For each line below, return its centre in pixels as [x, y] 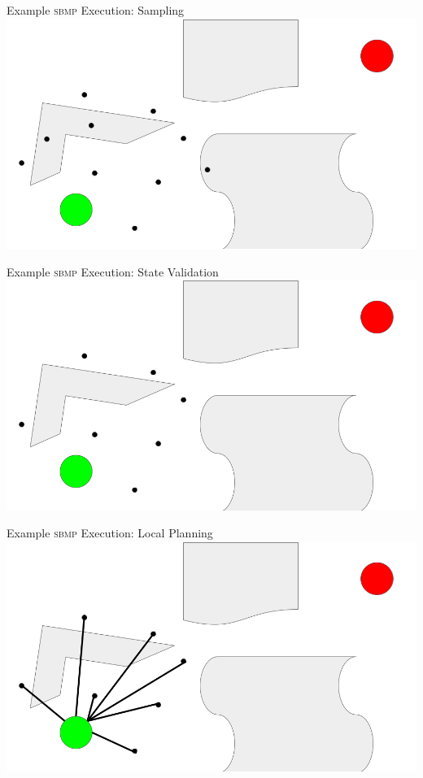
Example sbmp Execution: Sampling [96, 10]
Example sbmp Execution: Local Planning [110, 533]
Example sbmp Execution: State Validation [113, 271]
